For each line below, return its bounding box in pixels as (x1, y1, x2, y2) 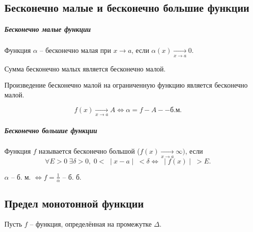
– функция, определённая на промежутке (30, 218, 152, 229)
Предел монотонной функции (4, 196, 144, 211)
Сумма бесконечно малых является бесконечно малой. (4, 63, 166, 73)
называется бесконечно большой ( (38, 146, 140, 156)
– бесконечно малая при (40, 45, 111, 55)
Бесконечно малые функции (4, 24, 91, 34)
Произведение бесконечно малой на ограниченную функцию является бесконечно (4, 80, 248, 90)
